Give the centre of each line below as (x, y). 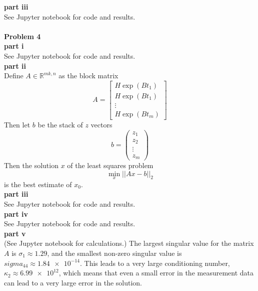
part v (15, 233)
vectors (101, 124)
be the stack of (60, 124)
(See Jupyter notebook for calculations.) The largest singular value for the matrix (129, 243)
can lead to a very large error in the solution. (73, 282)
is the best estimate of (38, 184)
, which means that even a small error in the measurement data (156, 273)
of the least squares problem (110, 165)
